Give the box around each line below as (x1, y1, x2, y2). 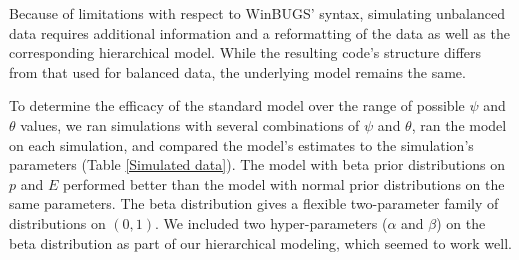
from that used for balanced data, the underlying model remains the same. (9, 61, 466, 82)
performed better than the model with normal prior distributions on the (62, 173, 505, 194)
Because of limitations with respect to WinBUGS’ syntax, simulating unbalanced (9, 3, 505, 23)
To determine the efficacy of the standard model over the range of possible (9, 95, 465, 116)
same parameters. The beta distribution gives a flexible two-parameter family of (9, 193, 499, 214)
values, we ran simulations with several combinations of (20, 114, 360, 135)
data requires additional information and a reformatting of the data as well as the (9, 22, 510, 43)
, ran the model (411, 114, 507, 135)
